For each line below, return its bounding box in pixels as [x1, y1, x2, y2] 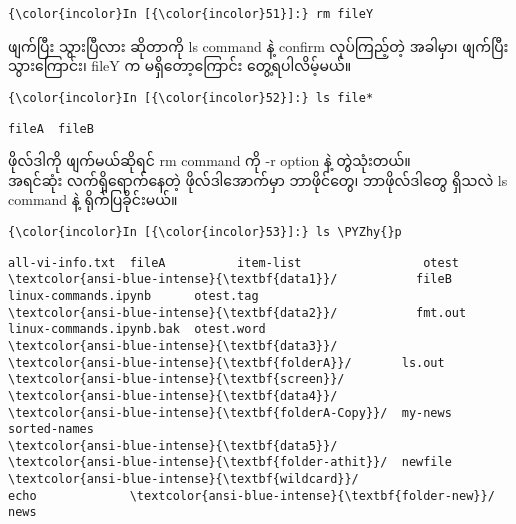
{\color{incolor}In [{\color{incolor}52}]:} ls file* [8, 90, 374, 105]
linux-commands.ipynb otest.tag [8, 288, 259, 303]
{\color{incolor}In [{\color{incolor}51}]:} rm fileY [8, 7, 374, 21]
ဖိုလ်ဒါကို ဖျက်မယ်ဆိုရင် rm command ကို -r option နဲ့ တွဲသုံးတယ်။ [8, 150, 411, 171]
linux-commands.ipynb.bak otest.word [8, 322, 266, 337]
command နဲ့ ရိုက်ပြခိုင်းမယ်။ [8, 189, 178, 210]
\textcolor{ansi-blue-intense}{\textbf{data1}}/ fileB [8, 272, 452, 287]
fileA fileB [8, 121, 94, 136]
